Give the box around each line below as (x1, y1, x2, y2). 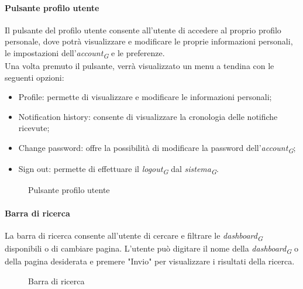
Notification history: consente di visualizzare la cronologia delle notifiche (18, 110, 278, 122)
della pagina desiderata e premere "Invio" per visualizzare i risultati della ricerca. (5, 254, 295, 267)
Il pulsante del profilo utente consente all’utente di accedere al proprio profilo (5, 23, 281, 36)
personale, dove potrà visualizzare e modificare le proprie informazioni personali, (5, 35, 293, 47)
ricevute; (18, 122, 50, 134)
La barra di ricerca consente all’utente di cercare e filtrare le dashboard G (5, 229, 263, 243)
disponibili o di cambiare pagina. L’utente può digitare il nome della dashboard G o (5, 242, 298, 256)
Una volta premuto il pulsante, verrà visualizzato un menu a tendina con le (5, 60, 274, 72)
